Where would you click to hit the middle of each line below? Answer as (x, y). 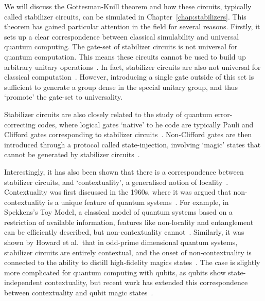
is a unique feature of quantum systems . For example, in (138, 202)
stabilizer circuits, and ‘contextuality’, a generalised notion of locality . (116, 182)
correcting (20, 124)
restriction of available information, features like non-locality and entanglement (129, 222)
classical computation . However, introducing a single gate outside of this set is (129, 77)
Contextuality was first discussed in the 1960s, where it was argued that (118, 192)
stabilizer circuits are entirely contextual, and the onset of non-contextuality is (128, 252)
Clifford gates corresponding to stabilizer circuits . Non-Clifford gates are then (128, 134)
